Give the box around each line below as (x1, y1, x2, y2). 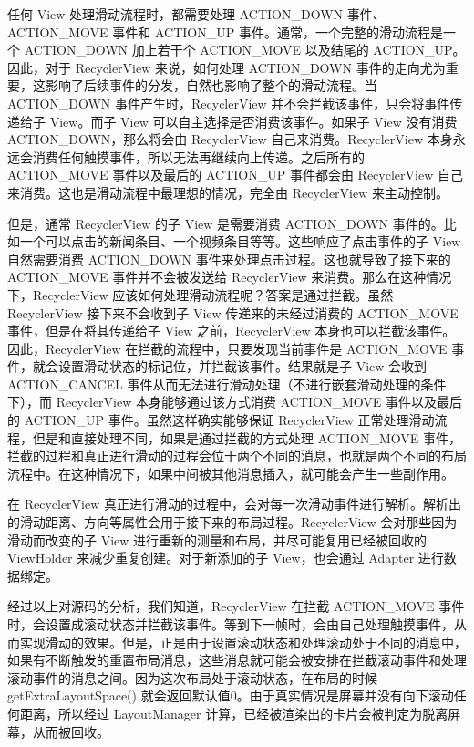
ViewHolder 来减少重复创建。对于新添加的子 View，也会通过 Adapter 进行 (7, 548, 444, 567)
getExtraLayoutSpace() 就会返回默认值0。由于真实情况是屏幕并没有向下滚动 (7, 686, 454, 705)
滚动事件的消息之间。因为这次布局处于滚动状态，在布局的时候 (7, 668, 377, 687)
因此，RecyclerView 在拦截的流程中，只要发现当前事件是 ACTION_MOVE (7, 338, 448, 358)
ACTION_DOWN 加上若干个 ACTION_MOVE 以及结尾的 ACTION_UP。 (24, 40, 466, 59)
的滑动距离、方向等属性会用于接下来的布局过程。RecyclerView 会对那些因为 (7, 513, 458, 532)
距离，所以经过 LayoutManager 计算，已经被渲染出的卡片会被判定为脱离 (19, 703, 448, 722)
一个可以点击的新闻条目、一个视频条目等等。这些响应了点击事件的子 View (19, 232, 461, 251)
